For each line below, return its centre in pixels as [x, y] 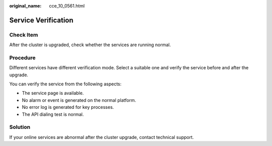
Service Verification [41, 20]
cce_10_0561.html [67, 6]
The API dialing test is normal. [53, 114]
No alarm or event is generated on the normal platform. [79, 100]
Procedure [22, 58]
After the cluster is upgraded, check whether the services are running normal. [90, 45]
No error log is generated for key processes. [68, 107]
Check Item [24, 35]
